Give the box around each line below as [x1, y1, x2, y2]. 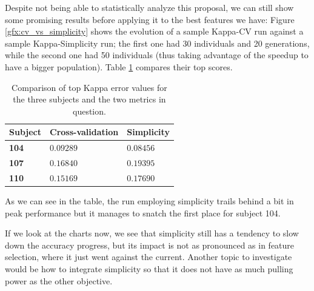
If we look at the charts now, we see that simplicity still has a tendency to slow [5, 227, 299, 239]
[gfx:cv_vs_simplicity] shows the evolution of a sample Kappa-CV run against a [5, 25, 304, 38]
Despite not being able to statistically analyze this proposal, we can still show [5, 1, 294, 13]
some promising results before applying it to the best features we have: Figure [5, 13, 295, 25]
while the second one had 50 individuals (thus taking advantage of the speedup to [5, 48, 309, 61]
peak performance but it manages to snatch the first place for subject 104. [5, 206, 281, 219]
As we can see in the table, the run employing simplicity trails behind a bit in [5, 194, 294, 207]
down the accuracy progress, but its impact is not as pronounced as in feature [5, 238, 295, 251]
